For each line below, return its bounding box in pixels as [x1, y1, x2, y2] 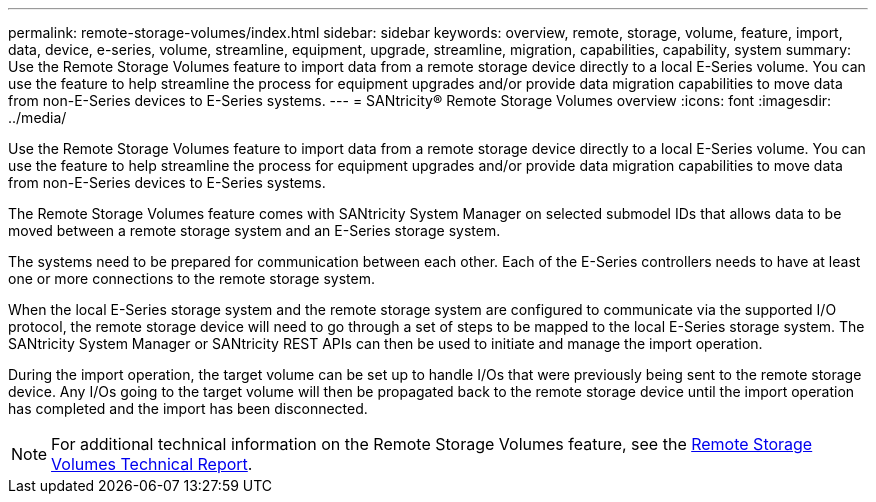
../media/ [8, 109, 67, 126]
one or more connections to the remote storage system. [8, 270, 375, 287]
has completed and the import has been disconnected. [8, 400, 368, 417]
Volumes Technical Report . [51, 454, 253, 474]
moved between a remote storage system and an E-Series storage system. [8, 222, 501, 239]
